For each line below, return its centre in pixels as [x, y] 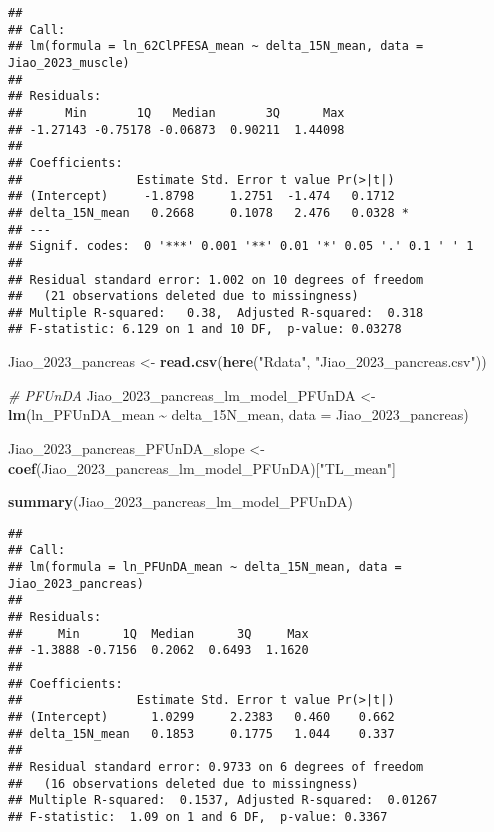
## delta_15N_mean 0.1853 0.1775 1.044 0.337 [201, 733]
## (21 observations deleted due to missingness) [183, 296]
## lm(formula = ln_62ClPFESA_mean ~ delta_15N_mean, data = [216, 46]
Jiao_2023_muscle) [69, 62]
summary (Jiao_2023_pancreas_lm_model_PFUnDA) [180, 501]
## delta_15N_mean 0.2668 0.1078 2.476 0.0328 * [208, 212]
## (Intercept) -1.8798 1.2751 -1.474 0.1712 [201, 196]
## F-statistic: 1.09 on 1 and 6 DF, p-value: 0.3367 [198, 816]
